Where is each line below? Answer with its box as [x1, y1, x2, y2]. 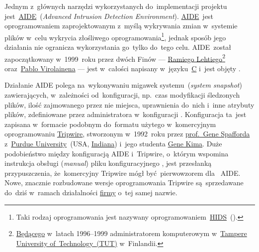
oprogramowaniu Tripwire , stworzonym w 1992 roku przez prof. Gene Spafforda [4, 128, 250, 139]
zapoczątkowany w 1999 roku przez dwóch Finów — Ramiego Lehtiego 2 [4, 52, 225, 64]
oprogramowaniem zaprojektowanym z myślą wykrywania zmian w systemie [4, 20, 238, 31]
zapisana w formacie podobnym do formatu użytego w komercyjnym [4, 119, 216, 129]
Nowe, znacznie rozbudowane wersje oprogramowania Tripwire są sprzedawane [4, 177, 244, 188]
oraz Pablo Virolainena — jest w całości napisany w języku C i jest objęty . [4, 63, 241, 73]
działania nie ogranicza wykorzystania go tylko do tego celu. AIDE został [4, 42, 232, 52]
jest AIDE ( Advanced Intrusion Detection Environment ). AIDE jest [4, 10, 213, 21]
